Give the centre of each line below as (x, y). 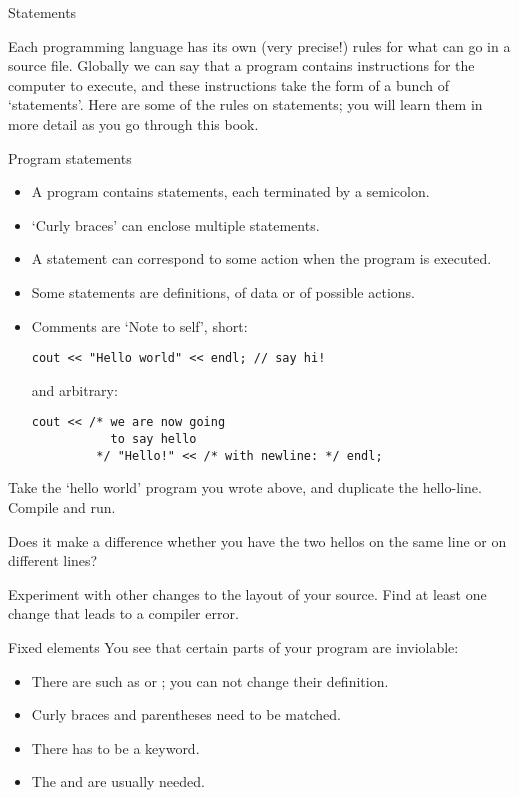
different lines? (53, 560)
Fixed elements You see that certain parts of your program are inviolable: (233, 646)
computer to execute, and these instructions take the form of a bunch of (228, 84)
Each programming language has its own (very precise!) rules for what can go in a (259, 45)
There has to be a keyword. (115, 747)
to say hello (153, 439)
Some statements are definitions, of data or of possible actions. (223, 291)
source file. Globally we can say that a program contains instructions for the (241, 65)
